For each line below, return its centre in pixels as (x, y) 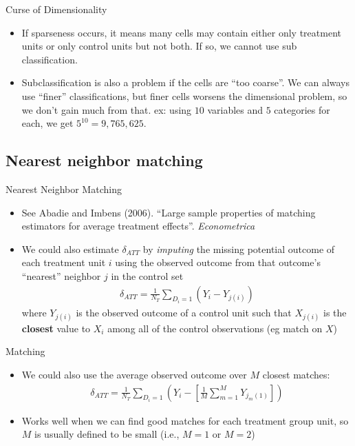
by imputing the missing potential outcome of (239, 249)
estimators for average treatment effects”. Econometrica (138, 226)
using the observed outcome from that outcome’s (218, 262)
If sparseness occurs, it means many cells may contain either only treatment (181, 32)
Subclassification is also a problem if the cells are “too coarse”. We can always (186, 82)
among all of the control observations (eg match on (215, 328)
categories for (302, 109)
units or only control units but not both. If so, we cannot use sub (159, 46)
